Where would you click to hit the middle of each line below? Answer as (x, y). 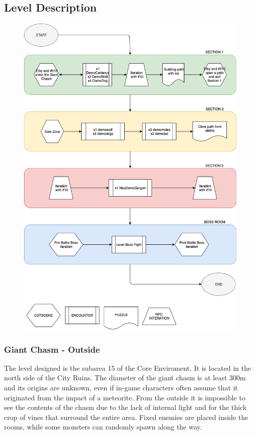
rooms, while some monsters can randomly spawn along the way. (103, 427)
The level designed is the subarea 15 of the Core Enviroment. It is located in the (127, 368)
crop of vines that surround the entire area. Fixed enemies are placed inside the (126, 417)
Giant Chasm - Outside (52, 349)
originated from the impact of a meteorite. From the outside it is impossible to (125, 397)
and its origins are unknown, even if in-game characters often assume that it (121, 387)
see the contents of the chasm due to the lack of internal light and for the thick (125, 407)
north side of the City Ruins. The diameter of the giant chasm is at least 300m (125, 378)
